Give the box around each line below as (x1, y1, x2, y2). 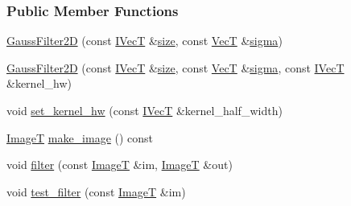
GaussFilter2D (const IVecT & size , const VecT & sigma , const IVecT (6, 59, 345, 76)
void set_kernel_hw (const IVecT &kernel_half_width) (6, 102, 283, 118)
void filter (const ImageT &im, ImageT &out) (6, 156, 233, 173)
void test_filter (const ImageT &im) (6, 183, 186, 200)
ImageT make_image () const (6, 129, 154, 146)
